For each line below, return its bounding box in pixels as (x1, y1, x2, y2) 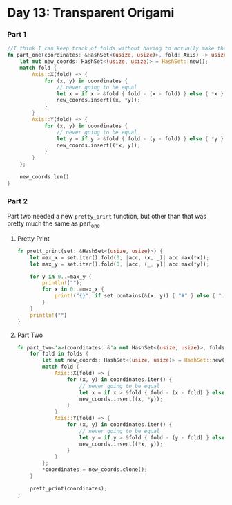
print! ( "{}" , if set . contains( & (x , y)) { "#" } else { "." (54, 293, 228, 300)
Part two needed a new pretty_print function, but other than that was (7, 212, 207, 221)
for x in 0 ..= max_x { (42, 286, 105, 293)
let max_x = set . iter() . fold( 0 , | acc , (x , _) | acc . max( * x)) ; (30, 254, 209, 261)
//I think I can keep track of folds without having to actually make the (7, 45, 227, 53)
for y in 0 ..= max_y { (30, 273, 92, 280)
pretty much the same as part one (7, 219, 100, 229)
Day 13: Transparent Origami (7, 5, 175, 21)
